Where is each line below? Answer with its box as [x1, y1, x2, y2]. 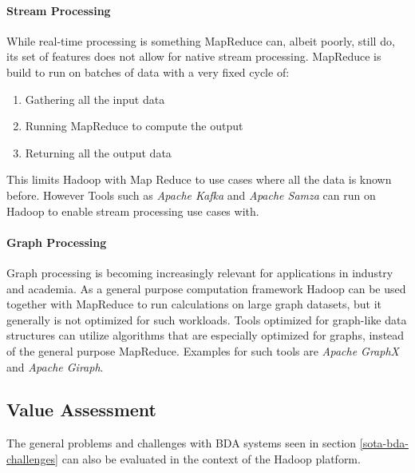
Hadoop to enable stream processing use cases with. [6, 202, 259, 219]
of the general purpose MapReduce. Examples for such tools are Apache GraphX [6, 342, 399, 359]
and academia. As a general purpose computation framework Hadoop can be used [6, 280, 406, 296]
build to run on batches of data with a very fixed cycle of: [6, 63, 290, 80]
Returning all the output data [25, 144, 172, 161]
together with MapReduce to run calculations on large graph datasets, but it [6, 296, 381, 312]
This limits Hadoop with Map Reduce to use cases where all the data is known [6, 171, 392, 188]
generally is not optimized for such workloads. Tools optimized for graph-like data [6, 311, 407, 328]
